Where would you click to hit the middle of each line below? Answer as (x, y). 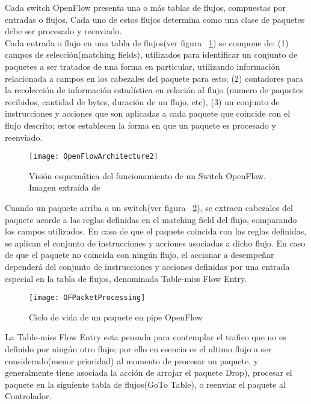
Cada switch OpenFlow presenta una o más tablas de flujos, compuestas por (146, 7)
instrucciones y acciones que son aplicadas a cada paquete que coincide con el (148, 113)
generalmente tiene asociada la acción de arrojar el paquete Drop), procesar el (149, 372)
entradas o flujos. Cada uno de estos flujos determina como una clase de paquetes (155, 19)
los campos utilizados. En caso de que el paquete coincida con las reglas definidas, (156, 231)
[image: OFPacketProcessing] (87, 298)
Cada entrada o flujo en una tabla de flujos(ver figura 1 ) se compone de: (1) (147, 42)
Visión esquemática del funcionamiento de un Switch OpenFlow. (147, 175)
